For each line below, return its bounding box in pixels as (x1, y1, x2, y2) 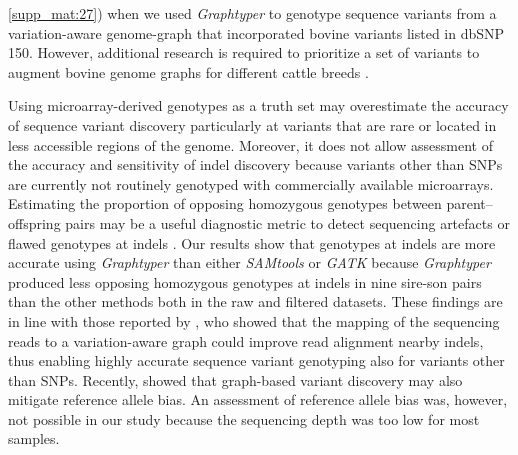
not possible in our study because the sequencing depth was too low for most (8, 408, 480, 429)
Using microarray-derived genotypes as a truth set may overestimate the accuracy (8, 95, 509, 116)
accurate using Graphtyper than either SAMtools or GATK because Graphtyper (8, 252, 491, 273)
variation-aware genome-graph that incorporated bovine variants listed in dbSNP (8, 22, 505, 43)
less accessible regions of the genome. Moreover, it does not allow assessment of (8, 134, 493, 155)
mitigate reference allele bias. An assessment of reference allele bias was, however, (8, 389, 508, 410)
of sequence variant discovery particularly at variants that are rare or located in (8, 114, 497, 135)
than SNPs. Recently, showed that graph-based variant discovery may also (8, 369, 463, 390)
